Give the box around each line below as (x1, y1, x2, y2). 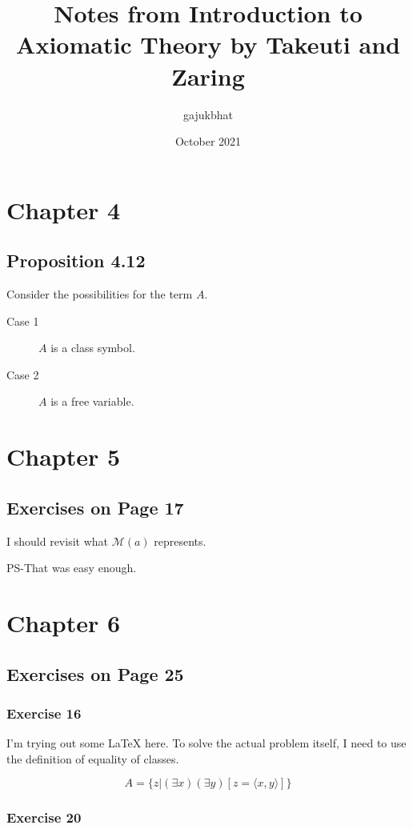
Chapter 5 (6, 440, 121, 473)
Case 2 (6, 366, 39, 382)
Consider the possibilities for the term (6, 286, 193, 302)
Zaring (171, 59, 245, 92)
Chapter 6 (6, 607, 121, 639)
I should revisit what (6, 532, 108, 549)
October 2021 (174, 133, 242, 150)
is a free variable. (50, 393, 134, 410)
